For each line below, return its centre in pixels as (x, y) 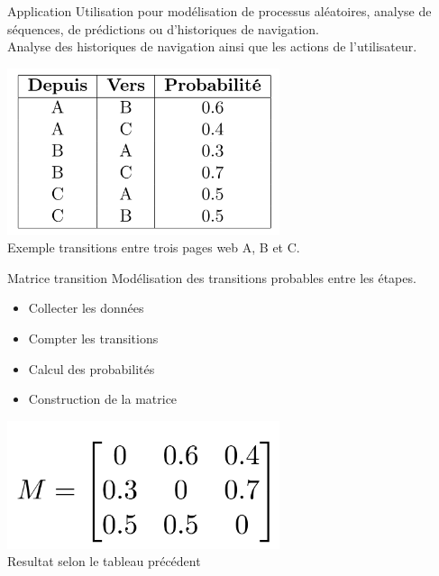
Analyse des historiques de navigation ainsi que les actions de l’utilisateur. (212, 46)
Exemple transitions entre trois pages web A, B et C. (154, 247)
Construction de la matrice (103, 399)
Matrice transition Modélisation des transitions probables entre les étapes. (212, 277)
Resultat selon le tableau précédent (104, 561)
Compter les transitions (93, 338)
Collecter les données (86, 308)
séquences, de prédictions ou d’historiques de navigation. (163, 28)
